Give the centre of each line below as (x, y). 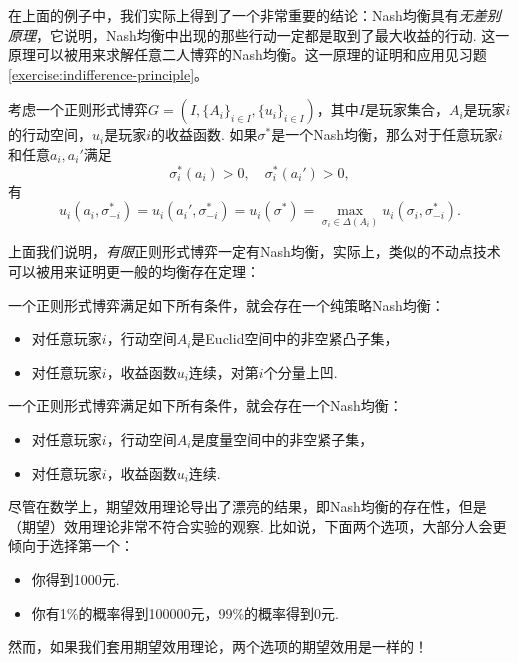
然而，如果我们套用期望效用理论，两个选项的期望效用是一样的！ (218, 646)
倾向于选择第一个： (71, 545)
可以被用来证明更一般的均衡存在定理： (134, 271)
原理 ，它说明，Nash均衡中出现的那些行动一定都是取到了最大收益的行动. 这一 (259, 34)
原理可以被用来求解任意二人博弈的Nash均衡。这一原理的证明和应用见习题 (247, 54)
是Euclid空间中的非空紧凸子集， (295, 338)
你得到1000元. (75, 578)
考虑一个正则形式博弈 (78, 109)
